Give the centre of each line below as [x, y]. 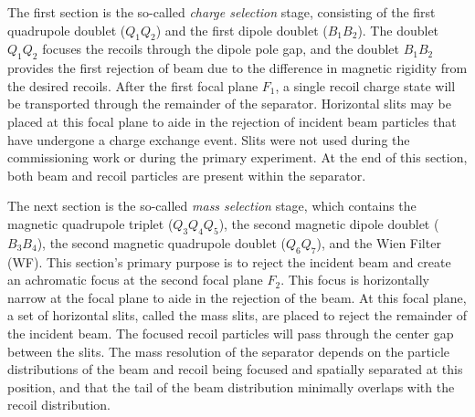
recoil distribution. [59, 405]
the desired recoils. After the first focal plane [133, 85]
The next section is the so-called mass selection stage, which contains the [212, 206]
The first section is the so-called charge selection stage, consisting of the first [222, 12]
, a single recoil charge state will [365, 85]
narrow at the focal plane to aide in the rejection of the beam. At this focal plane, [237, 297]
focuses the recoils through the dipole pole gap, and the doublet [221, 49]
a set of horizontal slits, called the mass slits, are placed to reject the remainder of [237, 315]
